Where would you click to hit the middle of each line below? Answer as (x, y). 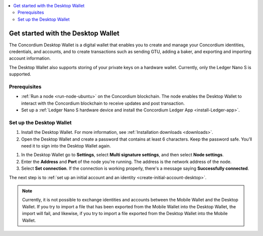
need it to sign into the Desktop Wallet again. (66, 146)
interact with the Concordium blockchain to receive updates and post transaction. (103, 103)
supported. (20, 74)
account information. (30, 58)
